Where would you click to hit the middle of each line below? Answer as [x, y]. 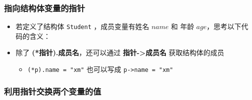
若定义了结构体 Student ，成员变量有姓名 [82, 26]
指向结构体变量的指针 [45, 8]
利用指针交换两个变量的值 [53, 91]
